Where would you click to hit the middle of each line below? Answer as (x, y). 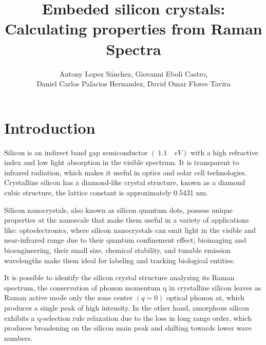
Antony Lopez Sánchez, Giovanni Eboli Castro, (134, 73)
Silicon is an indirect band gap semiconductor (76, 152)
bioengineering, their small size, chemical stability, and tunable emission (118, 250)
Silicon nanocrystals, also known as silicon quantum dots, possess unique (118, 210)
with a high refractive (224, 152)
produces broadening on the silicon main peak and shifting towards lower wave (128, 328)
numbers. (18, 338)
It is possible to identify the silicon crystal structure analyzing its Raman (119, 277)
